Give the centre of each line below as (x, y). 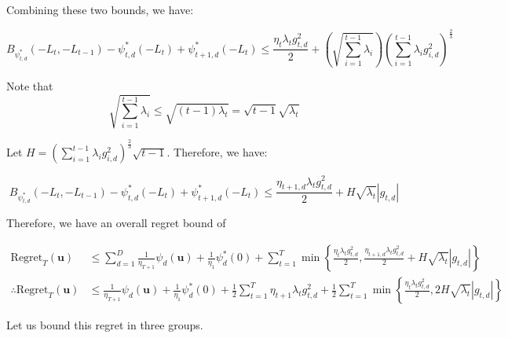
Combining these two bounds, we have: (100, 9)
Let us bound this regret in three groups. (105, 325)
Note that (30, 85)
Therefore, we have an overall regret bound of (116, 223)
